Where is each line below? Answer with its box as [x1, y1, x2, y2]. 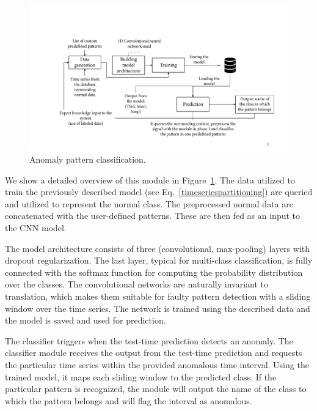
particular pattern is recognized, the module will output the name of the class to [5, 382, 307, 395]
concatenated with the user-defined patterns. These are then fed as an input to [5, 209, 301, 222]
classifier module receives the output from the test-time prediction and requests [5, 346, 302, 359]
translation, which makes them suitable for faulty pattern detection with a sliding [5, 290, 311, 303]
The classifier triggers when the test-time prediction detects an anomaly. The [5, 334, 293, 347]
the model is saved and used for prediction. [5, 314, 166, 327]
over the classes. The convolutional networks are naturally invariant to [5, 278, 268, 291]
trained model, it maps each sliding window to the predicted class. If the [5, 370, 277, 383]
